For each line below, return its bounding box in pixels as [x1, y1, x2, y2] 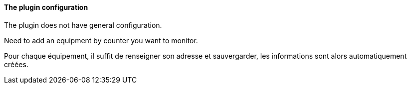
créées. [4, 60, 28, 69]
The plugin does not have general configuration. [4, 20, 162, 29]
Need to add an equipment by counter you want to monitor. [4, 36, 198, 45]
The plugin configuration [4, 3, 88, 11]
